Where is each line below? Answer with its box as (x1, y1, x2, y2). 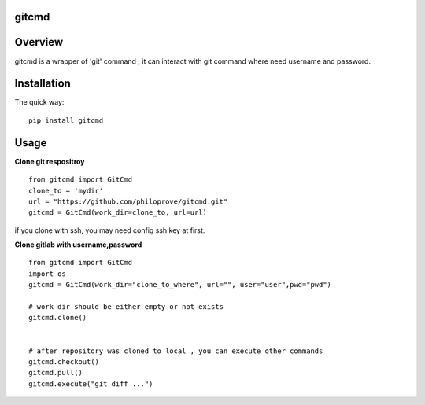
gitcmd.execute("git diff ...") (28, 379, 153, 388)
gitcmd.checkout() (28, 357, 100, 366)
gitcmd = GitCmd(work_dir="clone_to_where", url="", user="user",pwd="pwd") (28, 280, 332, 289)
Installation (14, 77, 71, 90)
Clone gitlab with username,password (14, 240, 142, 249)
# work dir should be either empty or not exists (28, 303, 224, 311)
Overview (14, 35, 64, 49)
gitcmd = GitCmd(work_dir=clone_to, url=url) (28, 208, 208, 217)
